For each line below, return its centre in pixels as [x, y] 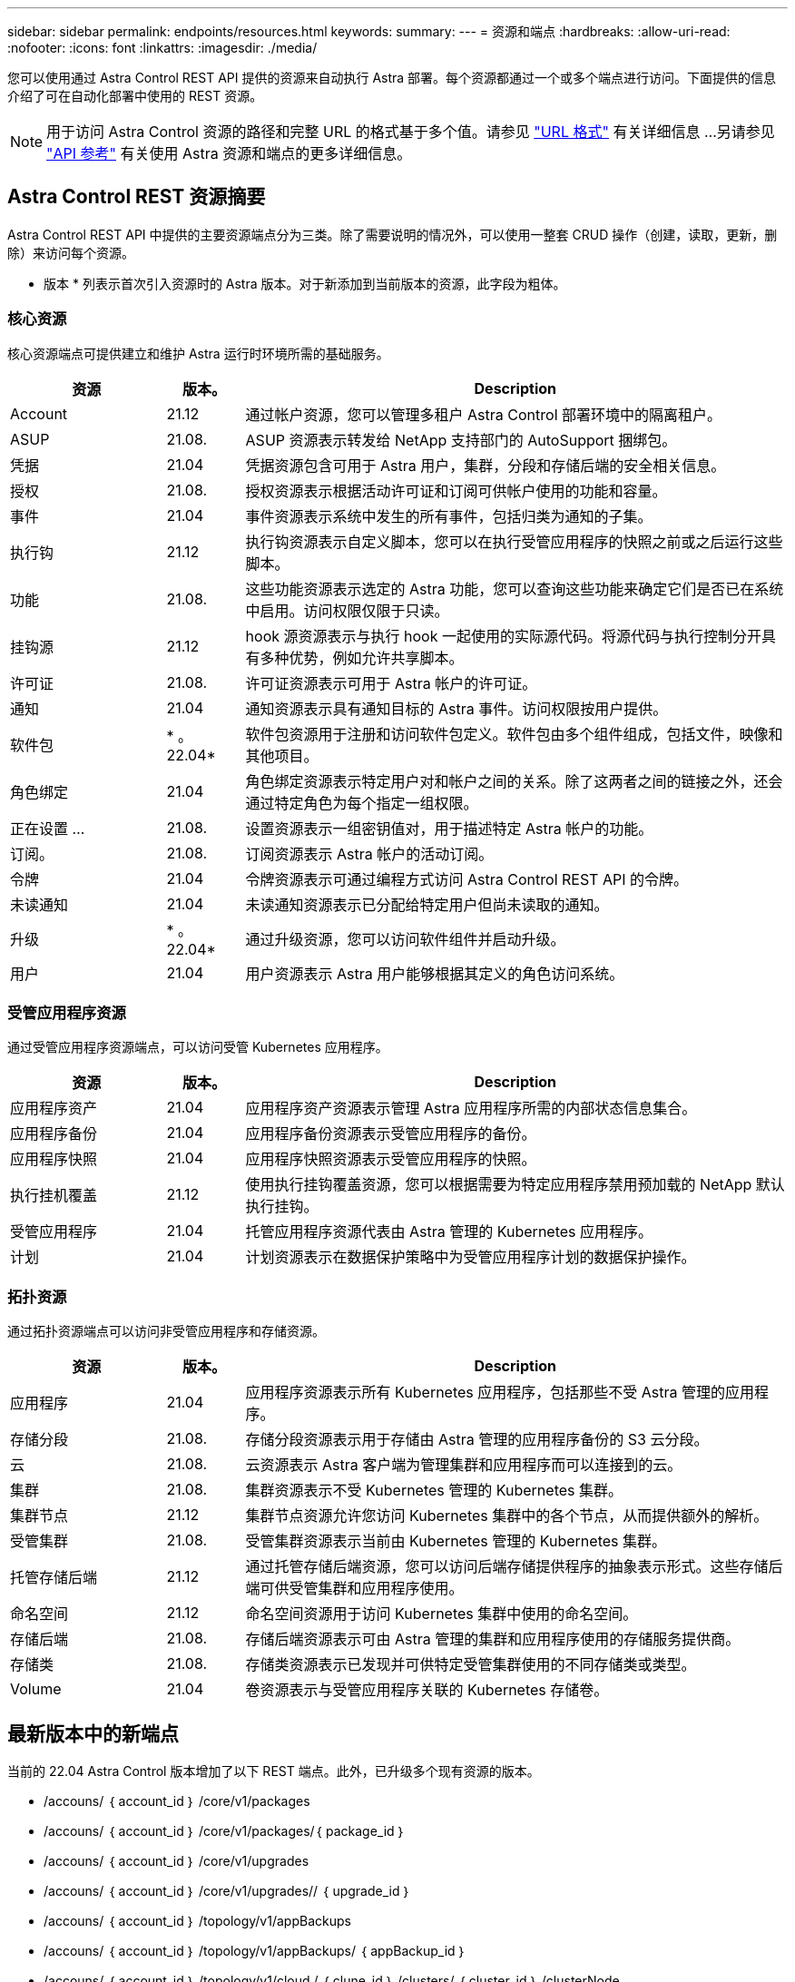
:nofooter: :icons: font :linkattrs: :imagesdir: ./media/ [162, 48]
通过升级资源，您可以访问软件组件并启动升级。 [405, 939]
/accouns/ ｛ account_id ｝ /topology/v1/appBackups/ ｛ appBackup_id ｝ [255, 1950]
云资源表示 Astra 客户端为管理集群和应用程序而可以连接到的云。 [464, 1465]
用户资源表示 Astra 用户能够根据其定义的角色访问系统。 [435, 973]
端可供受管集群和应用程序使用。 [354, 1589]
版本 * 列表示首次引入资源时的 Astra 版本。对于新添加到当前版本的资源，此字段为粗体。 [305, 283]
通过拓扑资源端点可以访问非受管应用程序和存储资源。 [166, 1331]
